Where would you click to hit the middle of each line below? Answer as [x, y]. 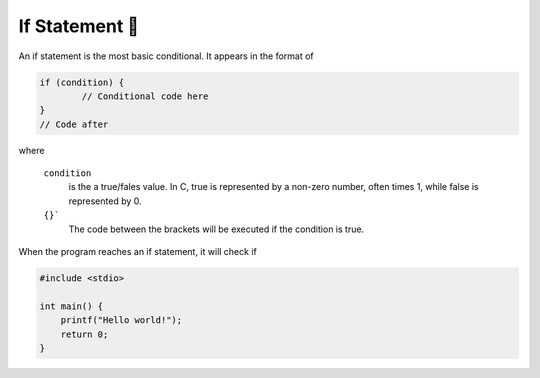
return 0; [84, 334]
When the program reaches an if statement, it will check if [137, 252]
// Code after [74, 124]
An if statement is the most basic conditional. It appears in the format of [166, 56]
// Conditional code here [145, 96]
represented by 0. [105, 201]
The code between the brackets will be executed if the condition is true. [216, 229]
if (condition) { [82, 82]
